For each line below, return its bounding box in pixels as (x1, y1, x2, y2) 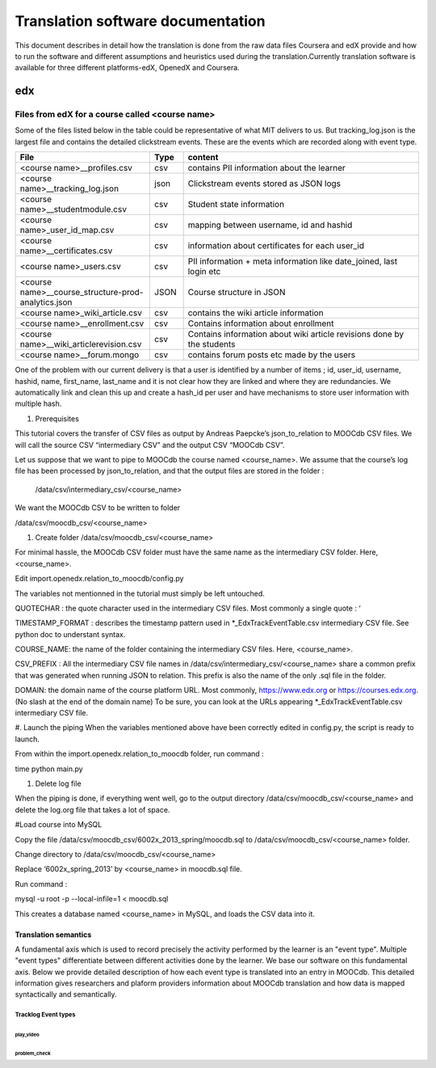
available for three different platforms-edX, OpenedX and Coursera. (15, 63, 240, 73)
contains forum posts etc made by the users (187, 349, 355, 361)
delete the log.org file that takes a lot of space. (15, 804, 170, 814)
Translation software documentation (15, 12, 266, 30)
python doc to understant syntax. (15, 629, 126, 639)
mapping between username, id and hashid (187, 219, 353, 230)
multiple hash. (15, 399, 62, 408)
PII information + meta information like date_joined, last (187, 255, 398, 267)
